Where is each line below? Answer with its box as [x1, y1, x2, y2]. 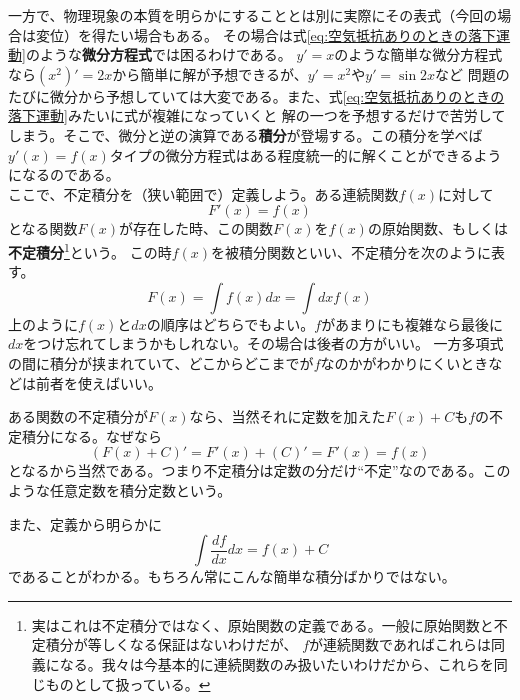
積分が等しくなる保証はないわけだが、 [45, 634, 298, 655]
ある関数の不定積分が [8, 406, 148, 427]
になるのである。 [8, 164, 120, 185]
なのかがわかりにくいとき [320, 352, 489, 373]
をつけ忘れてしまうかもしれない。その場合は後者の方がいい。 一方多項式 [23, 333, 504, 354]
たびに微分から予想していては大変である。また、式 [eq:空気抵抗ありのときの [8, 85, 505, 106]
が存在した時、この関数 [119, 218, 274, 239]
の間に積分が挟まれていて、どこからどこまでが [8, 352, 314, 373]
